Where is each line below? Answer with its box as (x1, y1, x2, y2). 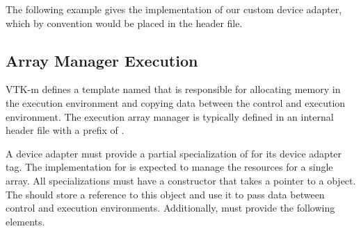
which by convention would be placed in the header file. (6, 15, 243, 30)
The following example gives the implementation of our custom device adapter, (6, 2, 342, 16)
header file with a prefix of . (6, 123, 125, 137)
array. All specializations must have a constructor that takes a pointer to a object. (6, 173, 356, 187)
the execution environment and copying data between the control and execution (6, 95, 346, 110)
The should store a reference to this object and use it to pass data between (6, 187, 325, 201)
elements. (6, 214, 45, 228)
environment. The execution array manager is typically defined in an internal (6, 109, 334, 123)
